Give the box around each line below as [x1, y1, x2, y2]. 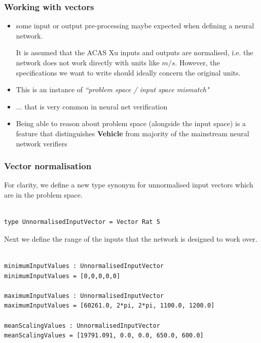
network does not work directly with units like [16, 57, 160, 67]
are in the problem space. [4, 189, 83, 200]
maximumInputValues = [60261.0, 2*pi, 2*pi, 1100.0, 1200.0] [4, 302, 215, 310]
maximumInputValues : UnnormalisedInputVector [4, 292, 164, 299]
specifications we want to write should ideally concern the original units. [16, 67, 241, 78]
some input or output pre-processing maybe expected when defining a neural [16, 20, 254, 31]
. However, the [175, 57, 220, 67]
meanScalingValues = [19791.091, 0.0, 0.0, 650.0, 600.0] [4, 332, 204, 339]
